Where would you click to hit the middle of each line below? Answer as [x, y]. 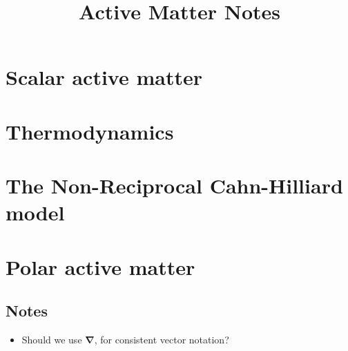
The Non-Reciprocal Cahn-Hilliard [174, 186]
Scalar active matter [104, 77]
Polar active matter [100, 266]
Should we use [52, 340]
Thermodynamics [90, 131]
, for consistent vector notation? [162, 340]
